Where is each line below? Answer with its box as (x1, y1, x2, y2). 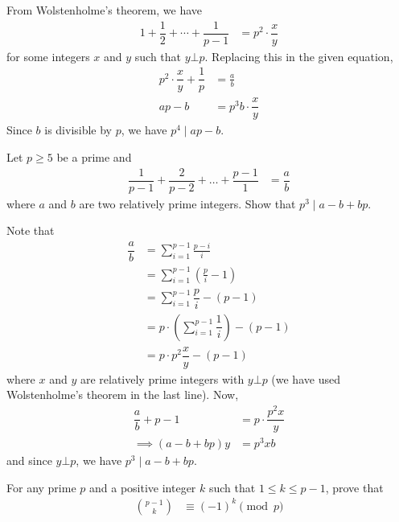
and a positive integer (88, 479, 196, 495)
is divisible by (44, 121, 113, 138)
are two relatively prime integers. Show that (79, 195, 296, 212)
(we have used (271, 370, 340, 387)
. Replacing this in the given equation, (204, 47, 393, 64)
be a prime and (56, 149, 132, 166)
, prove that (325, 479, 384, 495)
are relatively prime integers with (80, 370, 245, 387)
